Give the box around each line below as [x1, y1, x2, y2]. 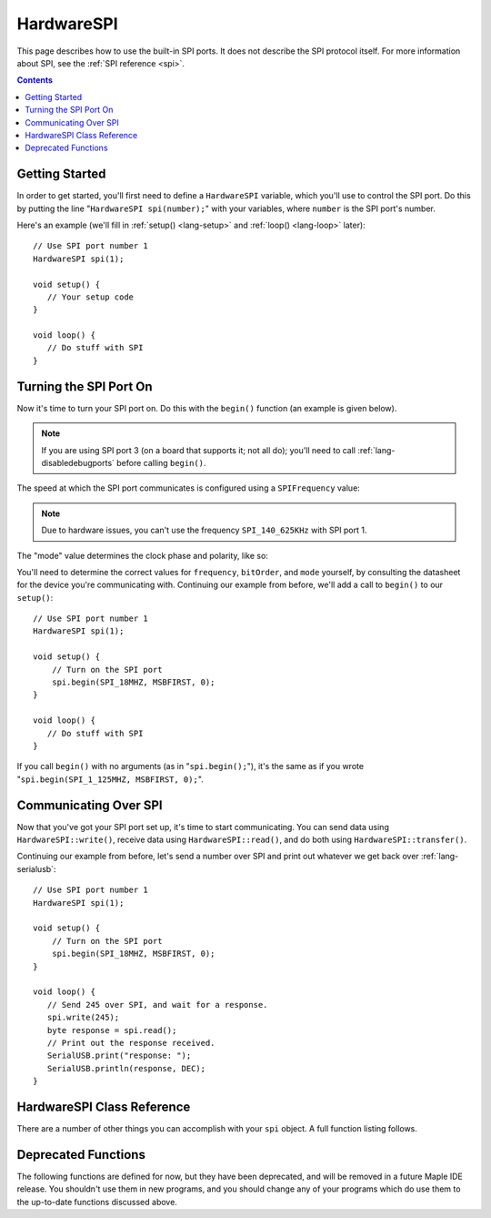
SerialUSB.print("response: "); [46, 1051, 192, 1061]
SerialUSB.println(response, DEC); [46, 1063, 206, 1073]
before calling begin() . [116, 457, 206, 468]
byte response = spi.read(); [46, 1025, 177, 1035]
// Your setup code [46, 291, 135, 302]
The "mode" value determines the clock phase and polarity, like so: [16, 550, 268, 561]
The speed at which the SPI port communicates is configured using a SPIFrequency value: [16, 482, 361, 493]
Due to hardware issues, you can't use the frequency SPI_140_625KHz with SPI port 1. [41, 524, 367, 536]
